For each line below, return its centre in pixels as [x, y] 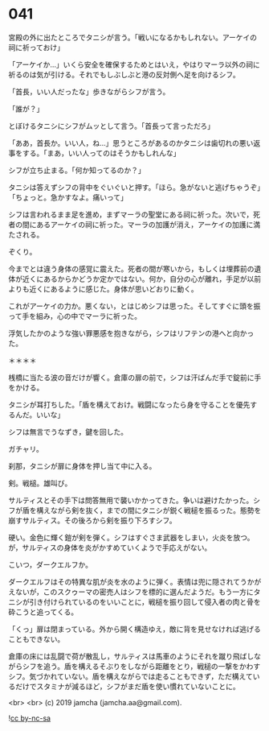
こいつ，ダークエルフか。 [51, 564]
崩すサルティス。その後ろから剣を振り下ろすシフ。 [92, 520]
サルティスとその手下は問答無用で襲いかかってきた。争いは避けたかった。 [131, 500]
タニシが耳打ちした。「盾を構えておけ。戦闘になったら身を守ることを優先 [129, 404]
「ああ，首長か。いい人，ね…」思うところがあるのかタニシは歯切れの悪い [131, 142]
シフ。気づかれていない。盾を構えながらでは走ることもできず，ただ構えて [130, 676]
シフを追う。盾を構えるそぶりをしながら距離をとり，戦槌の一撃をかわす [141, 666]
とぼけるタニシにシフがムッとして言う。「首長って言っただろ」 [112, 126]
